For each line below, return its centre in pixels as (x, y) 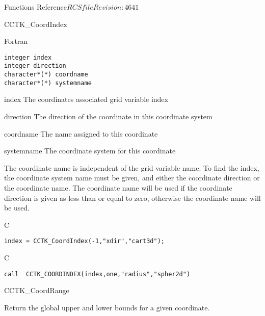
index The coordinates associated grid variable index (86, 99)
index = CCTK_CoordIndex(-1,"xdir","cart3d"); (84, 241)
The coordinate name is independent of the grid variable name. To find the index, (132, 167)
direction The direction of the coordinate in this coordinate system (108, 116)
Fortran (16, 41)
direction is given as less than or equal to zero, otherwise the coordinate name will (132, 197)
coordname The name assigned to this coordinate (81, 133)
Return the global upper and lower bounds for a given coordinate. (107, 307)
